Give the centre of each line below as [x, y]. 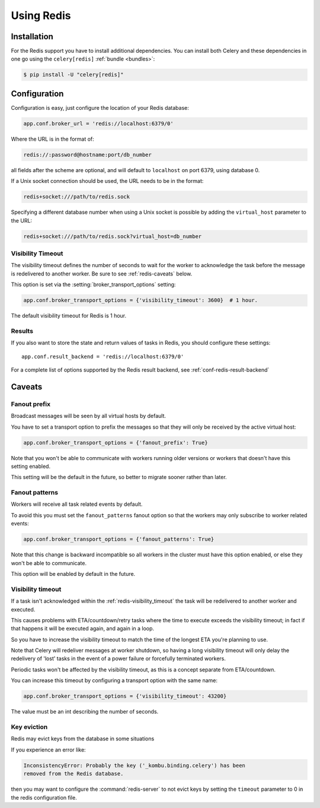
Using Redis [41, 15]
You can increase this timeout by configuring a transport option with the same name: [114, 680]
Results [22, 331]
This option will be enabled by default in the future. [73, 573]
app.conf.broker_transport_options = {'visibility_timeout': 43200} [125, 696]
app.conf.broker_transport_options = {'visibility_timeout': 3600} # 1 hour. [140, 300]
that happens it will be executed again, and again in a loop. [82, 629]
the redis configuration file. [44, 797]
